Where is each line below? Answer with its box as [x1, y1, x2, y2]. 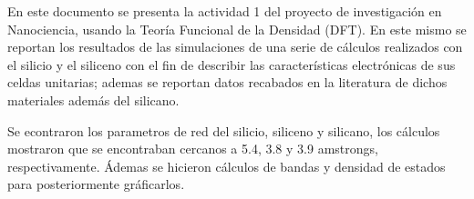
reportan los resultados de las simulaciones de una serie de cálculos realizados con [7, 37, 463, 56]
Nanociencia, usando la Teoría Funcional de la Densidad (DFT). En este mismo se [7, 19, 467, 38]
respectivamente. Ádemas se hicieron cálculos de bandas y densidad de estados [7, 156, 446, 175]
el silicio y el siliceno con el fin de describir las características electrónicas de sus [7, 55, 456, 74]
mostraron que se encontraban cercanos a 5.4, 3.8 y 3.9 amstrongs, [7, 139, 378, 158]
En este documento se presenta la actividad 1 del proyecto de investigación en [7, 2, 442, 20]
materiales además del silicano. [7, 90, 180, 109]
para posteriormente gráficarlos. [7, 174, 185, 194]
